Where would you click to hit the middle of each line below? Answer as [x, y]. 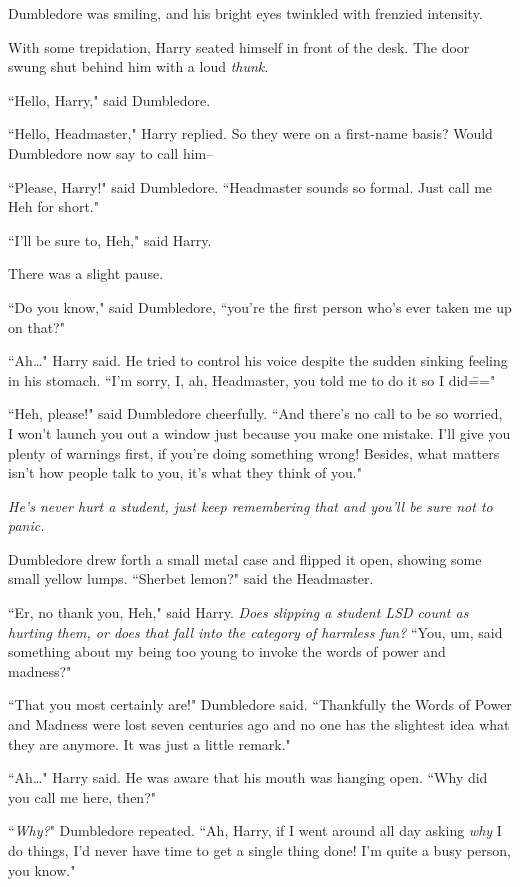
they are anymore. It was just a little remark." [149, 743]
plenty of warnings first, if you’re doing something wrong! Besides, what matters [254, 452]
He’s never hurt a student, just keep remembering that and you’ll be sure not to [250, 505]
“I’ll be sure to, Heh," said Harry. [110, 239]
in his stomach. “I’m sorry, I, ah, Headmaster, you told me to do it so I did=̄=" [252, 379]
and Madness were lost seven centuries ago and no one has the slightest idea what [259, 724]
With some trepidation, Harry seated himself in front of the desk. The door [239, 46]
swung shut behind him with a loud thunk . [138, 66]
